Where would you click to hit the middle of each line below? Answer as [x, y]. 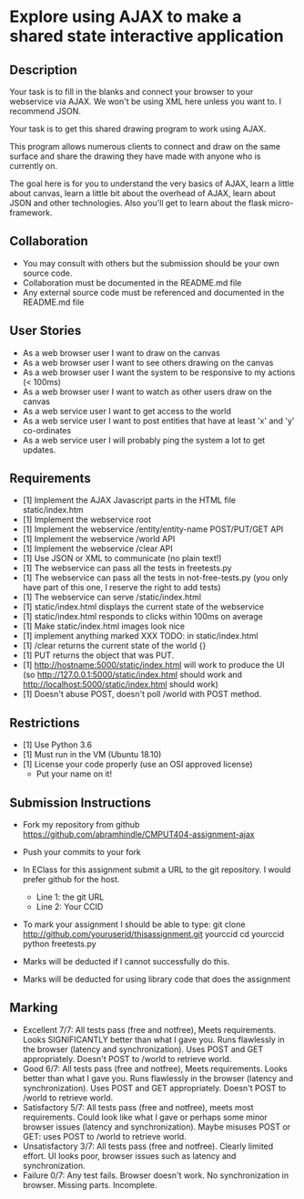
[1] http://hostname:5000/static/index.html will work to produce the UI [153, 665]
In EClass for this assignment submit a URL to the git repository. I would [157, 870]
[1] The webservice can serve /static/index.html [112, 597]
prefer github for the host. [71, 880]
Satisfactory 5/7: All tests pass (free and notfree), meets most [138, 1107]
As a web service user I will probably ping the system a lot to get [144, 440]
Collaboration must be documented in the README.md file [132, 282]
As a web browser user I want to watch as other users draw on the [147, 391]
